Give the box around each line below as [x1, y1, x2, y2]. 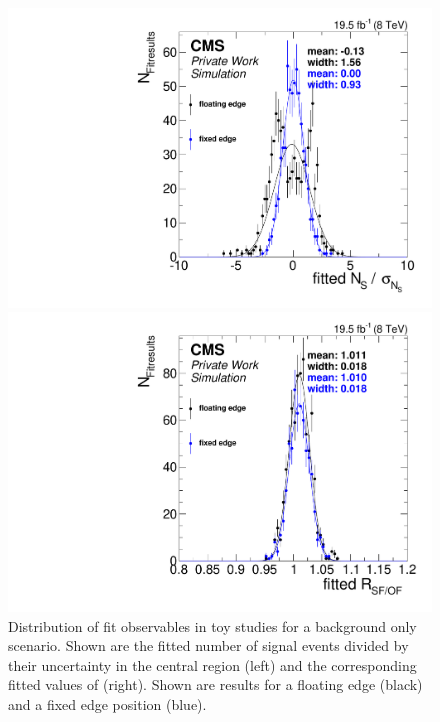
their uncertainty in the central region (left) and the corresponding [8, 654, 417, 675]
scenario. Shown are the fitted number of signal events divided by [8, 635, 409, 656]
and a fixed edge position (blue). [8, 693, 207, 714]
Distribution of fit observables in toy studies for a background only [8, 615, 417, 636]
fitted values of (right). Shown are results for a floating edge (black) [8, 674, 423, 695]
